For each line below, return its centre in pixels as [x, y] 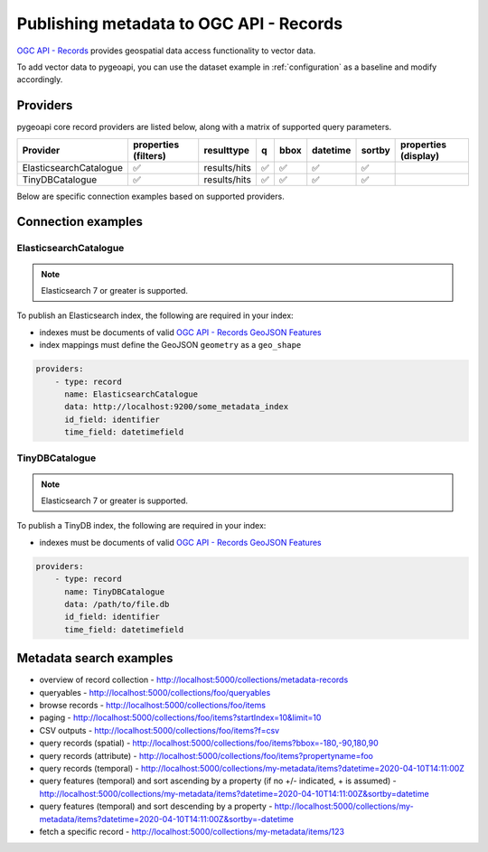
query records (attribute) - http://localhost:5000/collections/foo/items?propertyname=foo [206, 755]
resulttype [227, 150]
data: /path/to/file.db [117, 604]
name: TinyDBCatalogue [115, 591]
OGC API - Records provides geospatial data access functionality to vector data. [166, 51]
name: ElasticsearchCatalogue [131, 394]
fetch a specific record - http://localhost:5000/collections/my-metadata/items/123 [192, 831]
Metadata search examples [95, 658]
